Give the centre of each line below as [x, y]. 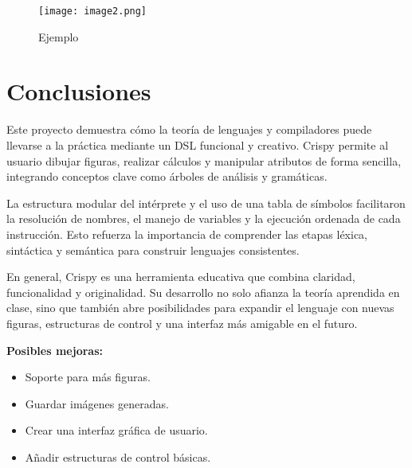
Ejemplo [59, 36]
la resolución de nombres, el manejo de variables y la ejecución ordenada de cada [204, 218]
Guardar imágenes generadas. [97, 403]
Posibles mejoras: [55, 350]
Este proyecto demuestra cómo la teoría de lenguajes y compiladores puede [189, 129]
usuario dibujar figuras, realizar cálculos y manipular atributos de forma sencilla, [204, 160]
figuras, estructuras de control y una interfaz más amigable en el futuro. [182, 323]
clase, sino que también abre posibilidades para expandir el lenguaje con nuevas [200, 308]
